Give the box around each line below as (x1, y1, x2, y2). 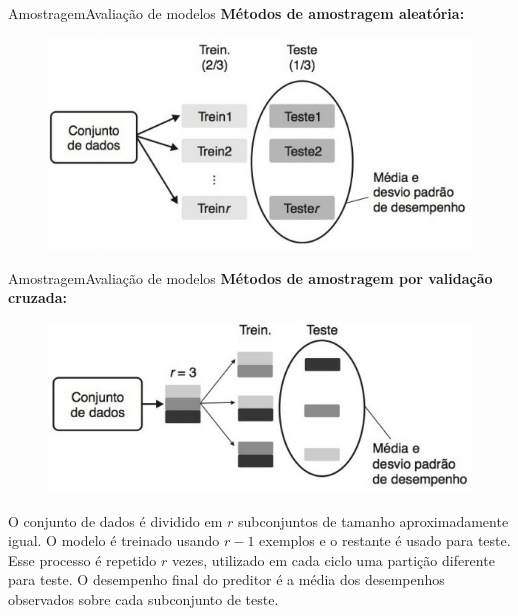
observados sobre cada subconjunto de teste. (8, 589, 279, 610)
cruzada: (8, 287, 67, 308)
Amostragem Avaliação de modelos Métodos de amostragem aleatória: (8, 3, 465, 23)
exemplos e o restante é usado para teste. (259, 530, 511, 551)
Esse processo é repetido (8, 549, 157, 570)
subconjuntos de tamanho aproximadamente (238, 510, 509, 531)
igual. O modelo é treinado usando (8, 530, 220, 551)
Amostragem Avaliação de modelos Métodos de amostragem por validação (8, 267, 493, 288)
